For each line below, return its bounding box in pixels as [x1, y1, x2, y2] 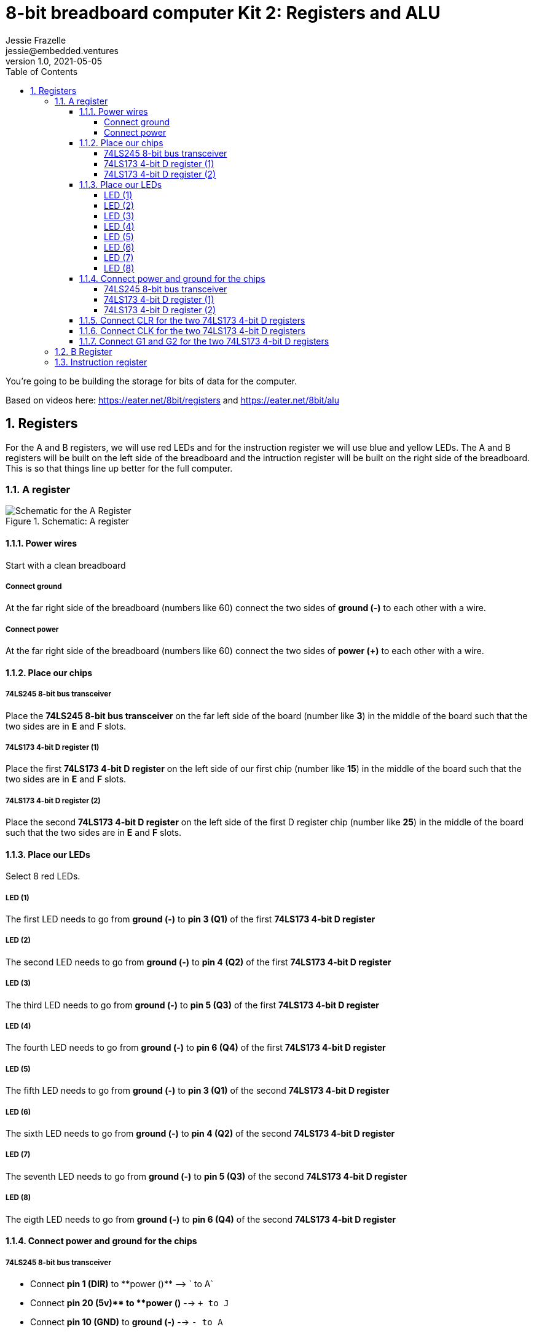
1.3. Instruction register [55, 356, 147, 367]
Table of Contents [6, 66, 78, 77]
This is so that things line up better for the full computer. [6, 462, 233, 473]
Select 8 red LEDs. [6, 871, 80, 882]
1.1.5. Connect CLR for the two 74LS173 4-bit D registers [79, 314, 305, 325]
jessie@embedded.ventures [6, 45, 119, 56]
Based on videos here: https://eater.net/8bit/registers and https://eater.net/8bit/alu [6, 394, 340, 405]
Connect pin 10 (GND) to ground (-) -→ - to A [30, 1316, 223, 1327]
